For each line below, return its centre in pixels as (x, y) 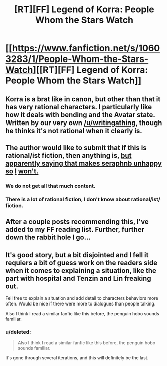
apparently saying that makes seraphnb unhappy (83, 163)
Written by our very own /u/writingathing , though (84, 123)
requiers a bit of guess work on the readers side (81, 262)
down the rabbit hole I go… (48, 238)
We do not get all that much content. (50, 186)
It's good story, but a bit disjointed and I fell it (77, 255)
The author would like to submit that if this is (76, 147)
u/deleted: (18, 332)
